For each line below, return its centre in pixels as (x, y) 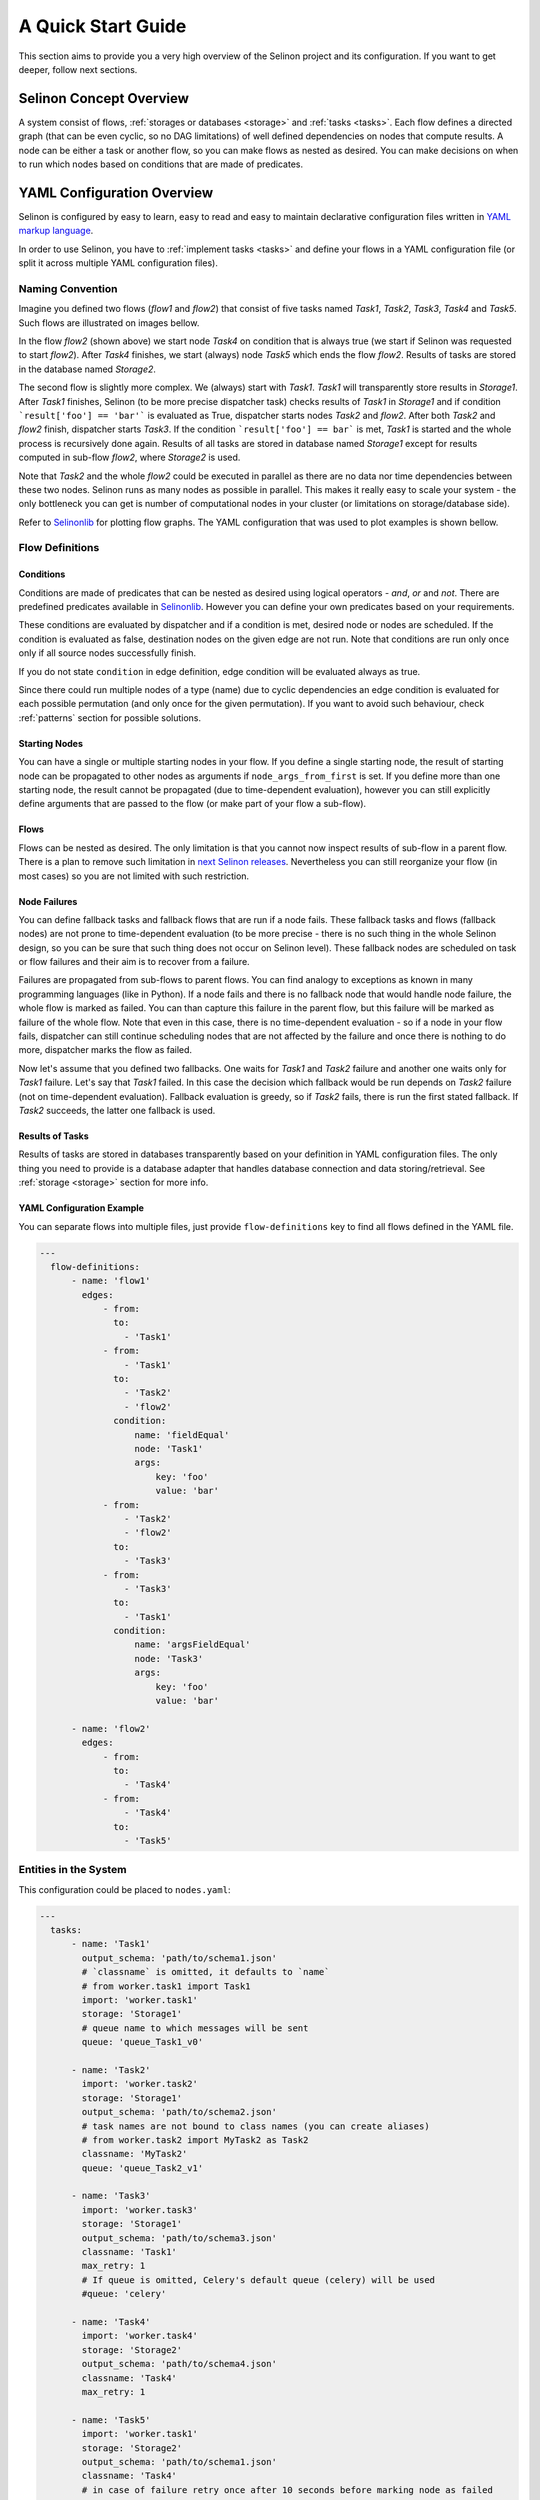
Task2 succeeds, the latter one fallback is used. (117, 1110)
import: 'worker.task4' (140, 2336)
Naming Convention (68, 288)
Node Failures (48, 901)
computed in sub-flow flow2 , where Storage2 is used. (129, 457)
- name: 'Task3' (111, 2196)
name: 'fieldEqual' (182, 1434)
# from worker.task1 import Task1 (166, 1986)
